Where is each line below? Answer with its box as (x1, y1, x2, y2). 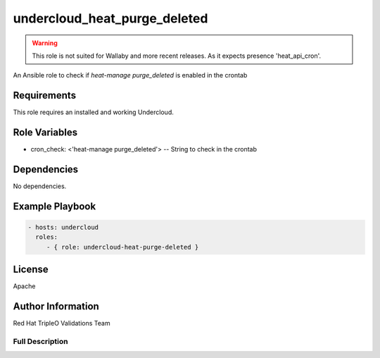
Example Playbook (13, 200, 96, 212)
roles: (35, 233, 58, 241)
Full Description (13, 337, 68, 346)
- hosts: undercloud (27, 223, 99, 232)
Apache (13, 282, 36, 290)
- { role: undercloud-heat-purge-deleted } (46, 243, 199, 251)
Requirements (13, 89, 77, 101)
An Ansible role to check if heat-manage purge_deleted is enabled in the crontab (13, 71, 248, 80)
